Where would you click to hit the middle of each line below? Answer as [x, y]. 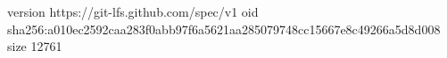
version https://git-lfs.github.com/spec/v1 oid [133, 11]
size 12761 [35, 46]
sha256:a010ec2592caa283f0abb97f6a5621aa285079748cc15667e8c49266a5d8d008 [224, 29]
